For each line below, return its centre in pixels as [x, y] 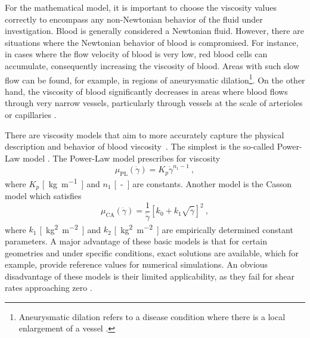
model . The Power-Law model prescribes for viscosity [122, 158]
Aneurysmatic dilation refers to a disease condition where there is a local [152, 316]
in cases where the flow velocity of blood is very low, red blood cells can [136, 54]
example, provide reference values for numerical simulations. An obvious [137, 264]
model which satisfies [43, 196]
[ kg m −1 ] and [71, 182]
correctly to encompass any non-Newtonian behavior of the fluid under [134, 19]
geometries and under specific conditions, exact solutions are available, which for [152, 252]
